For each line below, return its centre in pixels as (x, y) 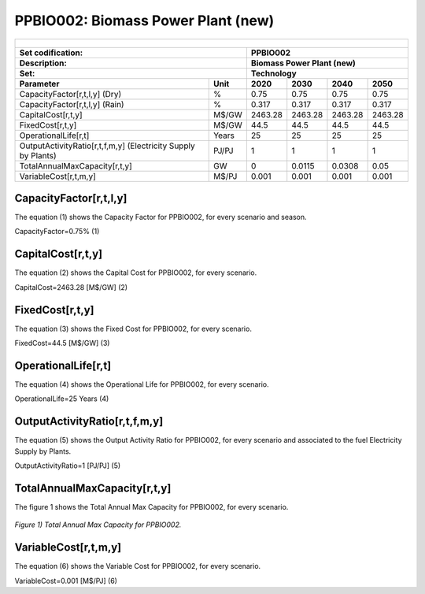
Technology (273, 73)
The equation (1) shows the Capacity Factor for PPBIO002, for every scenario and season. (161, 217)
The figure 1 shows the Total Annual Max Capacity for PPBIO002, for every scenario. (152, 507)
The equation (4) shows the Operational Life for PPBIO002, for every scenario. (142, 384)
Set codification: (51, 53)
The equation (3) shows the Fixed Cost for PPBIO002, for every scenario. (133, 329)
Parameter (39, 84)
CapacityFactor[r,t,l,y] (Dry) (70, 94)
